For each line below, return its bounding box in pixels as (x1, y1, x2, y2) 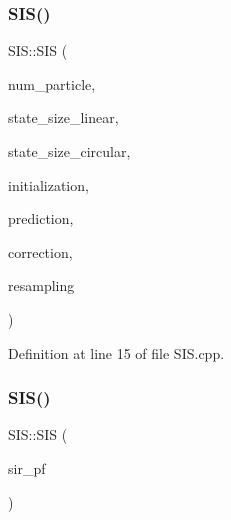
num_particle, (8, 73, 96, 94)
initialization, (8, 174, 89, 195)
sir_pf (8, 457, 46, 478)
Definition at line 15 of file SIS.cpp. (8, 342, 225, 363)
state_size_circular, (8, 141, 131, 161)
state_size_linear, (8, 107, 119, 128)
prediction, (8, 208, 74, 229)
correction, (8, 241, 73, 262)
